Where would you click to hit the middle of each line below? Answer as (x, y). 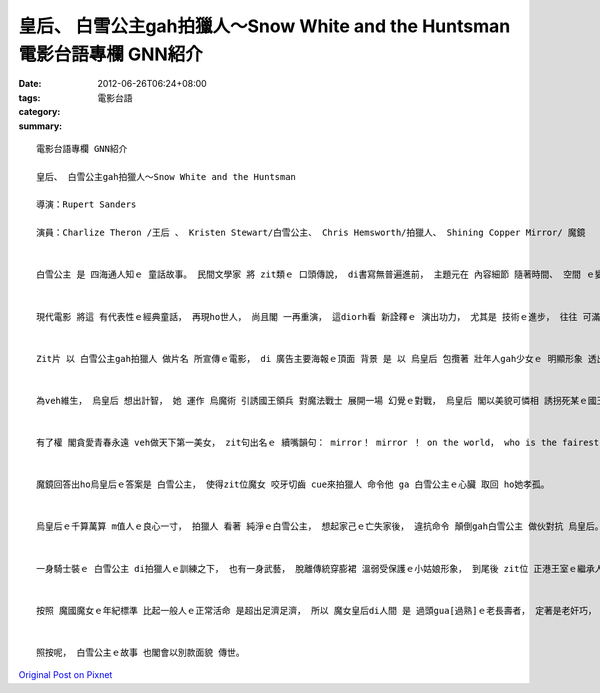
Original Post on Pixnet (65, 675)
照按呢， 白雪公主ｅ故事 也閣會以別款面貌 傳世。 (140, 652)
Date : (30, 84)
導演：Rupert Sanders (86, 204)
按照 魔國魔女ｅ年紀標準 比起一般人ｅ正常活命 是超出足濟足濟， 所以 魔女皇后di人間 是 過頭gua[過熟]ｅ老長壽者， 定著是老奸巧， (316, 610)
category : (39, 112)
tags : (29, 97)
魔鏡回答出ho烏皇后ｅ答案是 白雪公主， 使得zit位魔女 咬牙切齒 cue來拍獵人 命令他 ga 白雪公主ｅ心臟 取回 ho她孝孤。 (293, 484)
